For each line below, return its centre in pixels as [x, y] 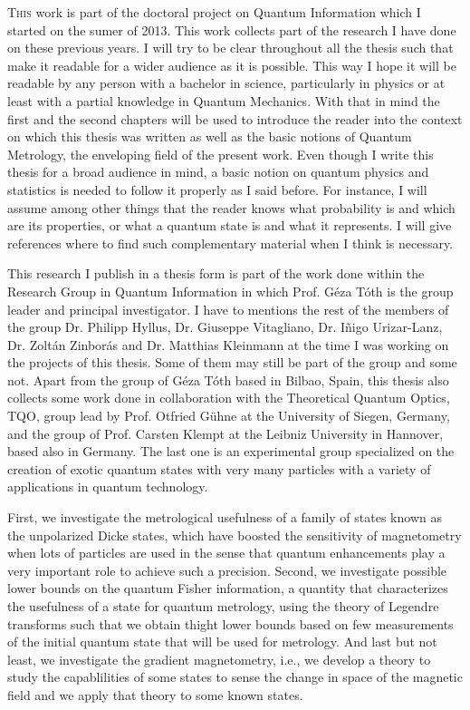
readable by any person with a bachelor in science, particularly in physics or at [226, 83]
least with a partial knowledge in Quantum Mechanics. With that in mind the [224, 100]
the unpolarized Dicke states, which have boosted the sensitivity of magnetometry [235, 535]
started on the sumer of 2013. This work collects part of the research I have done [232, 29]
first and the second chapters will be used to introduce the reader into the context [235, 118]
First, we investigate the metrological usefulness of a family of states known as [225, 517]
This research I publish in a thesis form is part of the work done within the [216, 273]
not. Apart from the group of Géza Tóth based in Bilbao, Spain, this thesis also [228, 379]
